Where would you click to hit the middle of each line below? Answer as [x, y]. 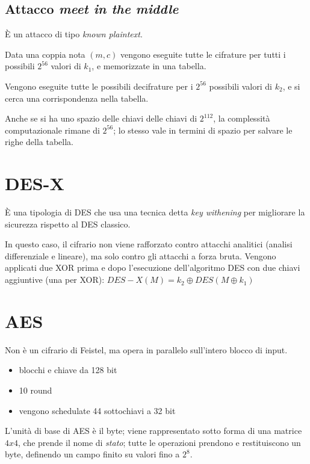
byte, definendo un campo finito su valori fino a [92, 454]
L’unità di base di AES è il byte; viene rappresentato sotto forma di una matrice [153, 431]
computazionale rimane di [52, 130]
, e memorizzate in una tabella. [149, 66]
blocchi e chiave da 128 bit [68, 370]
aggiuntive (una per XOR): [55, 280]
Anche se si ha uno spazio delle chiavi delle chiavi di [101, 118]
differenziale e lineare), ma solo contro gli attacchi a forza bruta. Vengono [141, 255]
